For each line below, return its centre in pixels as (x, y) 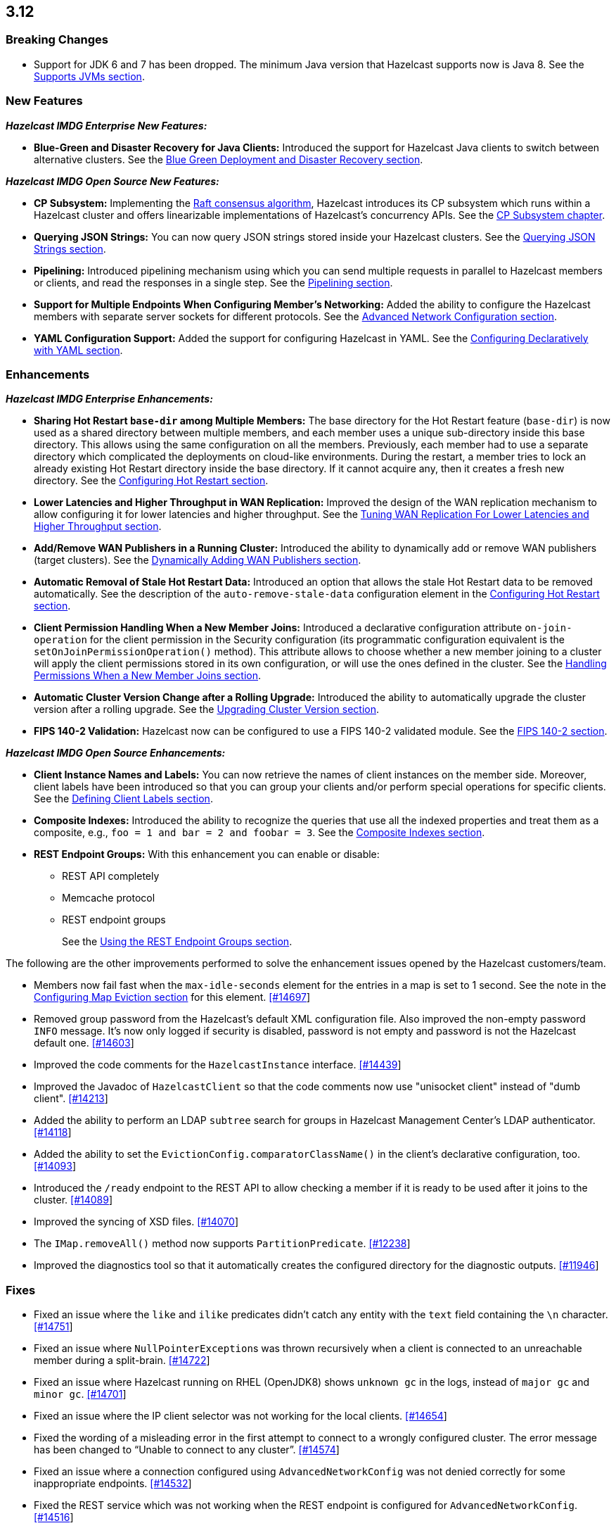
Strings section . (70, 248)
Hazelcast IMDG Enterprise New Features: (107, 125)
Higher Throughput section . (98, 526)
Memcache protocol (109, 898)
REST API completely (111, 876)
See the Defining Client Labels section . (123, 799)
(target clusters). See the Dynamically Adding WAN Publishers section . (198, 560)
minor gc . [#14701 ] (80, 1394)
